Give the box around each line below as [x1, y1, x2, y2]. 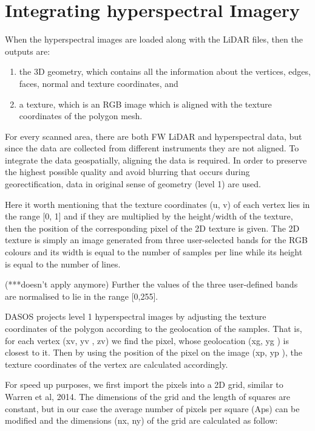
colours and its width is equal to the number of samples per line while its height [5, 246, 303, 258]
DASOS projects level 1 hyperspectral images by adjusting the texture [5, 310, 266, 323]
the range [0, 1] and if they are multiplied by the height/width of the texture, [5, 210, 293, 222]
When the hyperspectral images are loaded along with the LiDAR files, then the [5, 33, 303, 46]
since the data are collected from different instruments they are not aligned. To [5, 142, 299, 154]
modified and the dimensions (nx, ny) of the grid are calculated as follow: [5, 414, 278, 427]
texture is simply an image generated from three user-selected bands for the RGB [5, 233, 308, 246]
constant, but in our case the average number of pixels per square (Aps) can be [5, 402, 300, 415]
